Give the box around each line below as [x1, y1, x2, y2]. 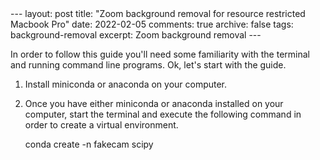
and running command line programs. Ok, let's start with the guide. [10, 59, 287, 71]
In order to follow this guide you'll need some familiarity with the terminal [10, 48, 310, 60]
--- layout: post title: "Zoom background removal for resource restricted [10, 8, 306, 19]
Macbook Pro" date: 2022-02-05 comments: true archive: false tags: [10, 18, 294, 30]
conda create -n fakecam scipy [24, 138, 154, 150]
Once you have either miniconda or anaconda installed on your [24, 98, 284, 109]
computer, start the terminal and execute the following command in [24, 108, 302, 120]
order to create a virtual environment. [24, 119, 179, 131]
